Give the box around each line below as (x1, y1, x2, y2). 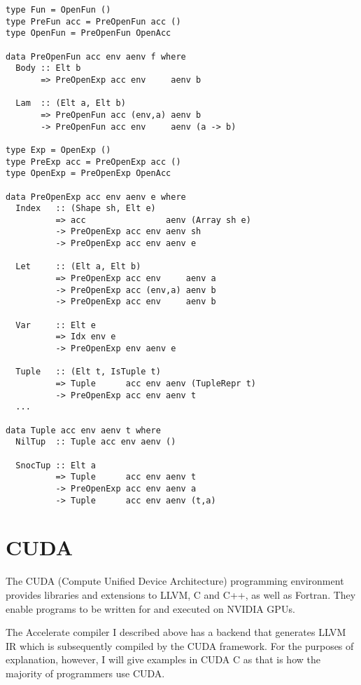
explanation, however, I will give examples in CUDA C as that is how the (6, 652, 320, 667)
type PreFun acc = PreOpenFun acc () (6, 16, 181, 27)
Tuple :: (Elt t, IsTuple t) (15, 367, 161, 377)
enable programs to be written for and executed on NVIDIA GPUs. (6, 601, 295, 616)
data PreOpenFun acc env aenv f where (6, 51, 186, 62)
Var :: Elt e (15, 320, 96, 330)
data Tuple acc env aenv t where (6, 425, 161, 435)
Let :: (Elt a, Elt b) (15, 262, 141, 272)
